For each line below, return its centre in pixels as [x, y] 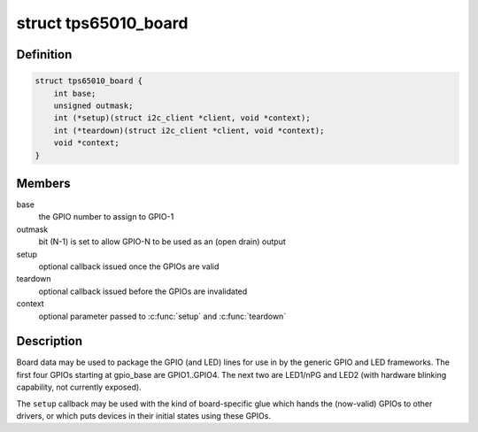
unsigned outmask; [93, 105]
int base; [75, 93]
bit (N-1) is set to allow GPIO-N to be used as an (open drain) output [162, 242]
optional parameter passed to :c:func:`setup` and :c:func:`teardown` [162, 316]
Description [50, 341]
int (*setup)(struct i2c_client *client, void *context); [182, 118]
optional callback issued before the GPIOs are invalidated [143, 291]
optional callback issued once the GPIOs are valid [129, 266]
